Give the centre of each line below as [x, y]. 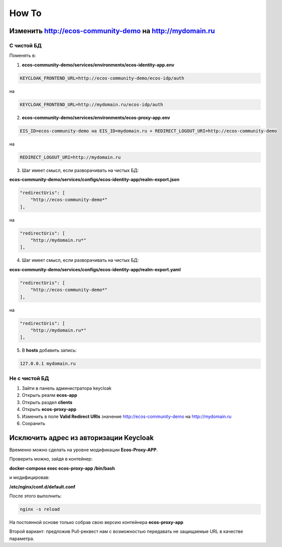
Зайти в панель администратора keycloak [67, 388]
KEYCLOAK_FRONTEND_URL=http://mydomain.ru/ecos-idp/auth [91, 104]
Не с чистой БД [29, 378]
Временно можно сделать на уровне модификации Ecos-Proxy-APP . [83, 450]
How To [25, 13]
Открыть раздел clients [47, 402]
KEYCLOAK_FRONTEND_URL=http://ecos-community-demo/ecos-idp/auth [102, 78]
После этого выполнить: [35, 496]
